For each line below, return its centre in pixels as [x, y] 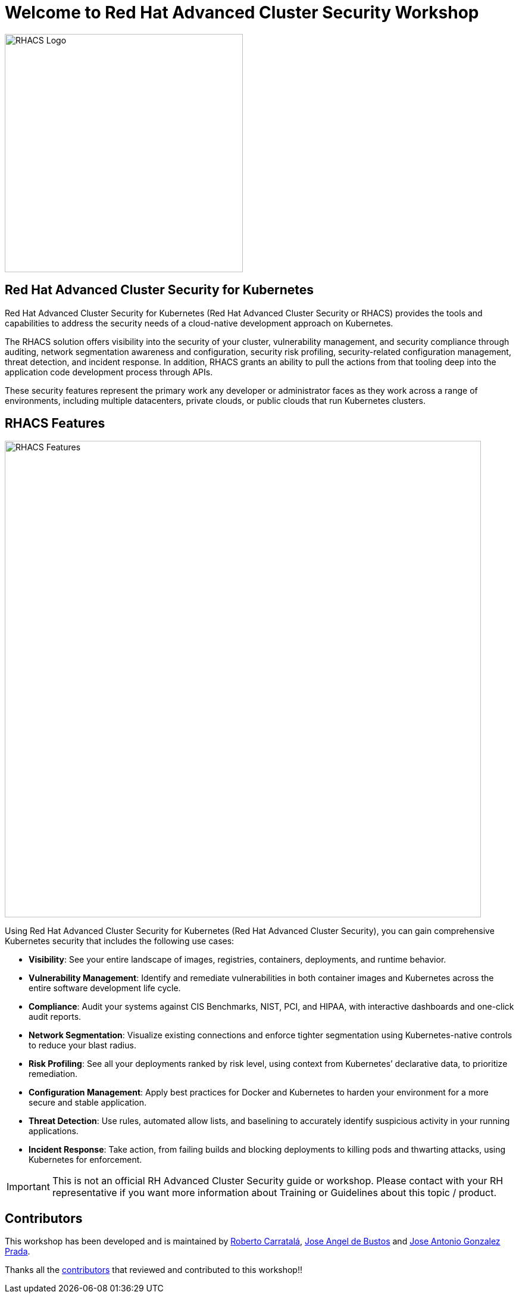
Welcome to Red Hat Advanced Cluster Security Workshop [242, 13]
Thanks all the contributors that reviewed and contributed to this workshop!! [154, 1270]
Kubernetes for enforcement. [85, 1160]
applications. [54, 1131]
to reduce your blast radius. [82, 1045]
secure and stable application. [88, 1103]
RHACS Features [55, 424]
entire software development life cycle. [105, 988]
